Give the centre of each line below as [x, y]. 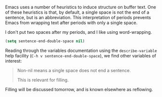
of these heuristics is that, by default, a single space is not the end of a [77, 12]
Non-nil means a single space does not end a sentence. [74, 70]
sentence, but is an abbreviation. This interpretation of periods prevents [78, 17]
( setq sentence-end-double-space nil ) [45, 41]
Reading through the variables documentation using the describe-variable [81, 50]
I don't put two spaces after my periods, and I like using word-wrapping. [79, 32]
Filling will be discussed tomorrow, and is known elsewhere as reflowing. [79, 89]
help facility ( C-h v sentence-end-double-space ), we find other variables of [81, 55]
